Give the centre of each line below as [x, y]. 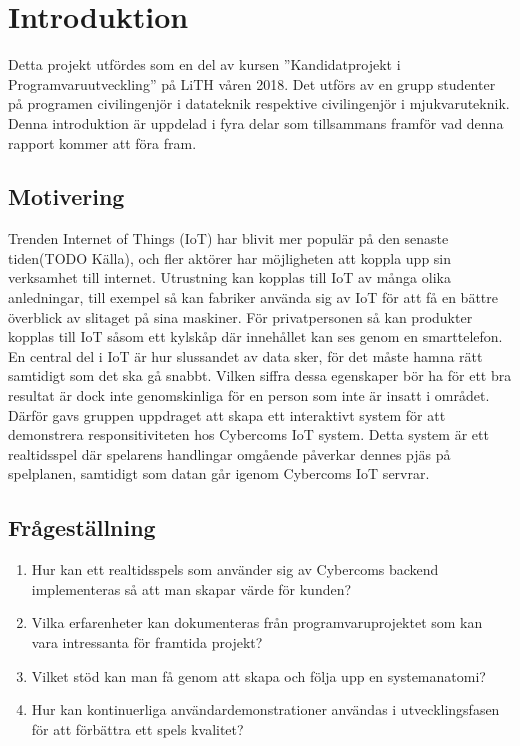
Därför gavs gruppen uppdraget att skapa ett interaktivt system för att [227, 414]
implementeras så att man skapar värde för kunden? [191, 588]
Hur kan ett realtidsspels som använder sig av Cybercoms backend [235, 569]
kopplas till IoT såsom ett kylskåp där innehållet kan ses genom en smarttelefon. [255, 336]
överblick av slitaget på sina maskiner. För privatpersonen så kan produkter [240, 316]
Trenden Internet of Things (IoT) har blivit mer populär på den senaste [228, 238]
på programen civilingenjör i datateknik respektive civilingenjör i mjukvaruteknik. [259, 103]
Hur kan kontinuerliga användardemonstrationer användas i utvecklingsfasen [265, 709]
